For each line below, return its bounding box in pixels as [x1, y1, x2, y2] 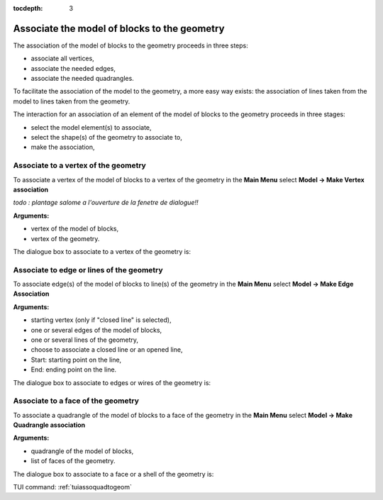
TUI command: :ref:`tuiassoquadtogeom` [13, 483, 133, 491]
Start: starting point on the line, [30, 355, 122, 364]
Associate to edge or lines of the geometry [13, 265, 163, 274]
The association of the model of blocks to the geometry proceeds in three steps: [13, 41, 248, 50]
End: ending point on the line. [30, 365, 117, 374]
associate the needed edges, [30, 64, 116, 72]
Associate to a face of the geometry [13, 396, 140, 406]
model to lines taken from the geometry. [13, 96, 131, 106]
